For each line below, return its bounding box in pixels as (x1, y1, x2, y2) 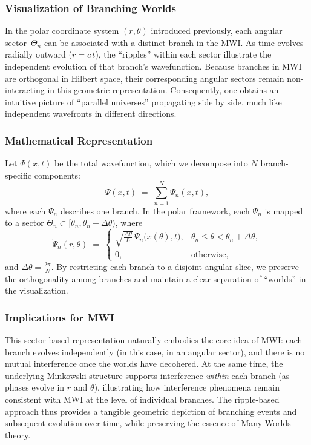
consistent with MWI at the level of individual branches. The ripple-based (5, 393, 280, 406)
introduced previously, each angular (151, 24, 283, 37)
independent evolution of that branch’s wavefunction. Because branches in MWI (5, 60, 302, 72)
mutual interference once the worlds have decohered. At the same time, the (5, 357, 283, 370)
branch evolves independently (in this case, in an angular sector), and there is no (5, 345, 305, 358)
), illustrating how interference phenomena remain (94, 381, 280, 394)
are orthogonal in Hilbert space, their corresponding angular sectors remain (5, 71, 284, 84)
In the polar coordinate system (5, 24, 119, 37)
